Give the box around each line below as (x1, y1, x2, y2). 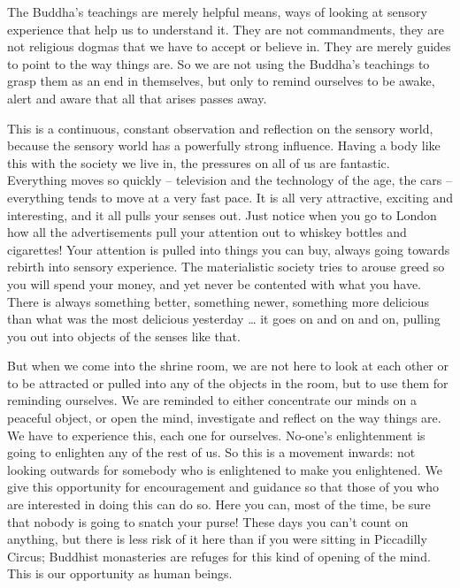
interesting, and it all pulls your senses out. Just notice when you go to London (7, 205, 437, 224)
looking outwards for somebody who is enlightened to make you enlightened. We (7, 460, 442, 478)
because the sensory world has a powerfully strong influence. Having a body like (7, 136, 441, 155)
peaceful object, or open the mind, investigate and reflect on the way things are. (7, 409, 441, 427)
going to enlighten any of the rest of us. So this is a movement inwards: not (7, 443, 416, 462)
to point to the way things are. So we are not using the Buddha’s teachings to (7, 54, 430, 73)
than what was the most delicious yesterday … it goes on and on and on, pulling (7, 309, 441, 328)
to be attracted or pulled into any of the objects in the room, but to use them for (7, 373, 448, 392)
